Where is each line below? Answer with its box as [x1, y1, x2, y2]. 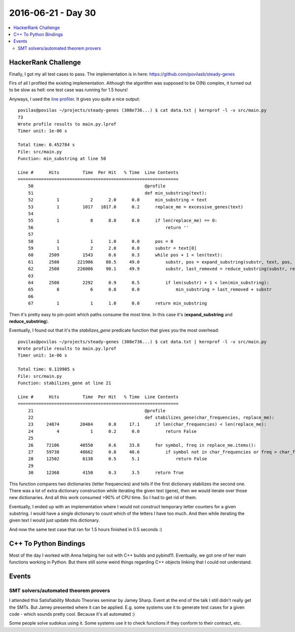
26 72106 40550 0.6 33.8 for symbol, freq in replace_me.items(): [28, 442, 257, 448]
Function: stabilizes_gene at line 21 [18, 380, 112, 386]
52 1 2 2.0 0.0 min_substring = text [28, 197, 207, 203]
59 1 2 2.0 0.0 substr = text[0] [28, 245, 197, 251]
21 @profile [28, 408, 166, 413]
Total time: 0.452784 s [18, 142, 75, 148]
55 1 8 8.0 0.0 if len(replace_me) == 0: [28, 218, 218, 224]
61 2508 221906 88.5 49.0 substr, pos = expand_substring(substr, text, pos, [28, 259, 293, 265]
